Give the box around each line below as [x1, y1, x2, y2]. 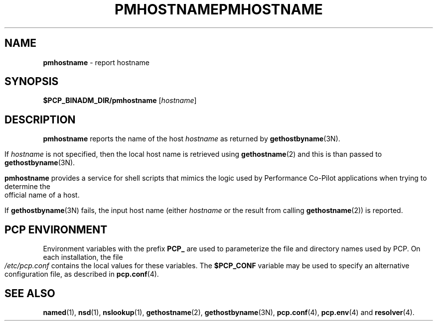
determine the [4, 182, 50, 191]
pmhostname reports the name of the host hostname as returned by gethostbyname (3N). [43, 134, 340, 143]
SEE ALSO [4, 287, 55, 300]
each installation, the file [43, 253, 123, 262]
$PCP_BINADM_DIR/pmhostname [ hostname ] [43, 96, 197, 105]
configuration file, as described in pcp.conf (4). [4, 270, 159, 279]
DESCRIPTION [4, 113, 76, 126]
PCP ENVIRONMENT [4, 223, 108, 236]
